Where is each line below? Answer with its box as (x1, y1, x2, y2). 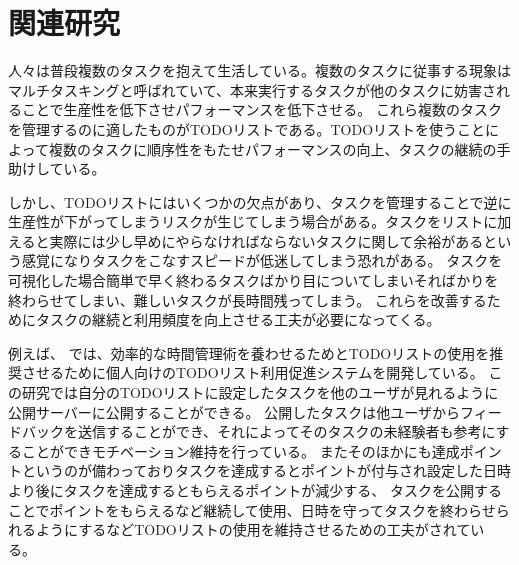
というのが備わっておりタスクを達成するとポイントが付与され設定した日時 (21, 460, 511, 481)
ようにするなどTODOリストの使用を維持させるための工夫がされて (35, 519, 471, 540)
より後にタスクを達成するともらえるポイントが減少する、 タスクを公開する (8, 480, 502, 500)
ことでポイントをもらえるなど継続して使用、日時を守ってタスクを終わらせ (8, 499, 496, 520)
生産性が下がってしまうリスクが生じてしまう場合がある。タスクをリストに (8, 211, 498, 232)
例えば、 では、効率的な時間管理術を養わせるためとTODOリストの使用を (8, 342, 490, 363)
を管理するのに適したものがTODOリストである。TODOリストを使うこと (8, 118, 486, 139)
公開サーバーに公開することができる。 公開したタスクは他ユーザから (8, 401, 460, 422)
